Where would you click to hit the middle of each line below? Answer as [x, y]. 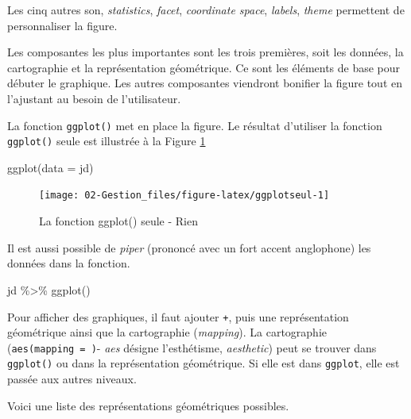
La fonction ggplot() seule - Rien [118, 221]
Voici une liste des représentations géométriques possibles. [148, 405]
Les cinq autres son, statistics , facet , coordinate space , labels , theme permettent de [206, 10]
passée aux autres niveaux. [72, 379]
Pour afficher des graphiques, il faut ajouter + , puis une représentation [178, 316]
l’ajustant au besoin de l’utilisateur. [94, 98]
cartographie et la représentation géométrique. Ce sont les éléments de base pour [204, 67]
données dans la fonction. [69, 263]
